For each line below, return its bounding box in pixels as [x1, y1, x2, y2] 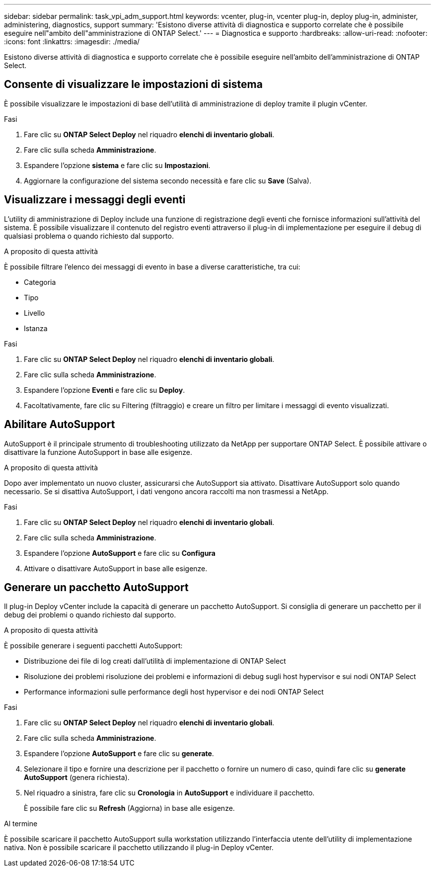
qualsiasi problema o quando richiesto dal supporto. [4, 231, 174, 240]
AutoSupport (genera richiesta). [24, 773, 130, 782]
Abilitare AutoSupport [4, 418, 115, 431]
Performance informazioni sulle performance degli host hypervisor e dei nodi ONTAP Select [24, 688, 324, 697]
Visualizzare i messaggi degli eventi [4, 193, 186, 206]
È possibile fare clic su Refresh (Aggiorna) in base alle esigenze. [24, 804, 235, 813]
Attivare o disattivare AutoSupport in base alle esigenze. [24, 564, 208, 573]
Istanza [24, 324, 48, 333]
